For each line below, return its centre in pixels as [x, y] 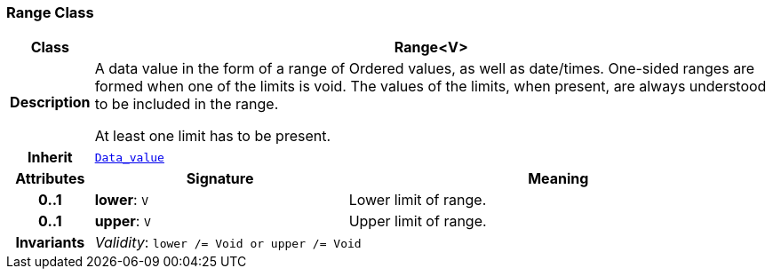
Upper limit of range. [418, 221]
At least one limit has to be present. [213, 136]
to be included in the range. [187, 104]
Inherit [50, 158]
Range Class [50, 12]
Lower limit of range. [418, 200]
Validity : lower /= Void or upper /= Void [228, 243]
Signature [220, 179]
